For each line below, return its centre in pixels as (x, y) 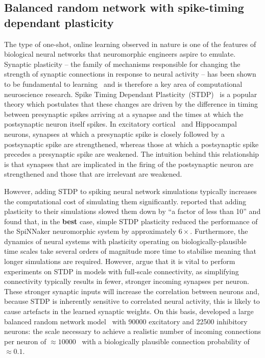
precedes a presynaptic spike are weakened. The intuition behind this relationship (132, 154)
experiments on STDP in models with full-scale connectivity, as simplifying (122, 271)
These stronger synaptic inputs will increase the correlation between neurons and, (132, 291)
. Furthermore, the (219, 231)
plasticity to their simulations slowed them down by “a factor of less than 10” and (132, 211)
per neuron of (25, 341)
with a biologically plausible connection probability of (166, 341)
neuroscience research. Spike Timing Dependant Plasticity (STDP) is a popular (131, 94)
